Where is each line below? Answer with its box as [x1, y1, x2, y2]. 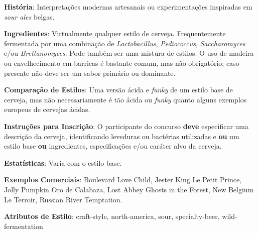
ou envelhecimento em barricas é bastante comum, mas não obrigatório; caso [4, 57, 239, 68]
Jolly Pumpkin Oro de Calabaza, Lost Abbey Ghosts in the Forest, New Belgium [4, 184, 254, 194]
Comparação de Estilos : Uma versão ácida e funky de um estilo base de [4, 84, 233, 95]
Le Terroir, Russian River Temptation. [4, 194, 122, 204]
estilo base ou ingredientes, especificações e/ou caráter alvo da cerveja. [4, 141, 222, 151]
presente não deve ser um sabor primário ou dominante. [4, 67, 176, 78]
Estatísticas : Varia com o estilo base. [4, 157, 122, 168]
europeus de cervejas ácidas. [4, 104, 90, 114]
